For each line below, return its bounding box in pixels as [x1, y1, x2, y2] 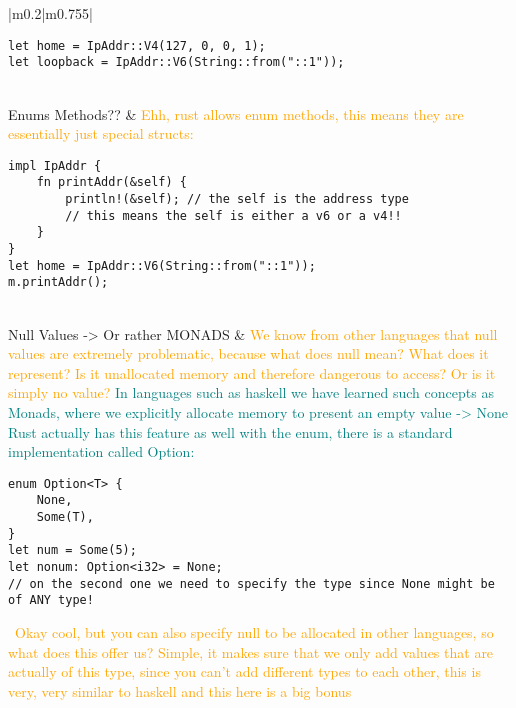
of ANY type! [8, 593, 94, 608]
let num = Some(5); [8, 543, 137, 558]
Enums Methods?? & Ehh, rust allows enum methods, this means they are [8, 103, 464, 124]
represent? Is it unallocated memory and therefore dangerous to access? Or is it [8, 362, 496, 383]
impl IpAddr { [8, 158, 102, 173]
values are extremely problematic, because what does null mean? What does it [8, 343, 489, 364]
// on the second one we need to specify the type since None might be [8, 576, 495, 591]
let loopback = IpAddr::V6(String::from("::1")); [8, 55, 345, 70]
